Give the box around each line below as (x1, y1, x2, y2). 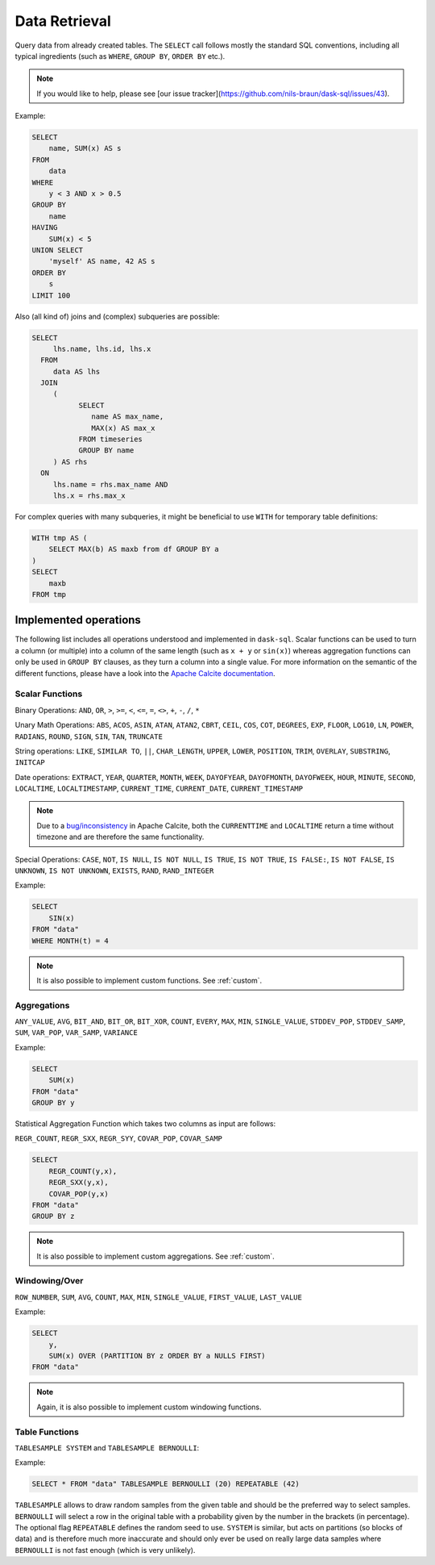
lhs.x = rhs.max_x (52, 491, 126, 500)
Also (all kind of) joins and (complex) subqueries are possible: (14, 311, 221, 321)
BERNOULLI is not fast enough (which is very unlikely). (14, 1545, 196, 1555)
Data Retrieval (14, 12, 112, 30)
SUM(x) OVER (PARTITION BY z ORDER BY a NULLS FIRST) (48, 1351, 266, 1361)
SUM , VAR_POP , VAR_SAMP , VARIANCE (14, 1028, 139, 1037)
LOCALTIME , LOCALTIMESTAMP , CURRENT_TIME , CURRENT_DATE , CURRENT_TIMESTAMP (14, 783, 304, 794)
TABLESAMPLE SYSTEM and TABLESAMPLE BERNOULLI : (14, 1442, 200, 1452)
